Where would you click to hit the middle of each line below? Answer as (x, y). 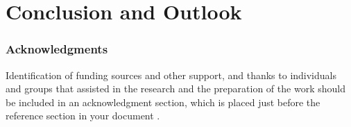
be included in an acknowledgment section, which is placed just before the (163, 102)
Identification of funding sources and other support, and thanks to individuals (171, 75)
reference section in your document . (83, 116)
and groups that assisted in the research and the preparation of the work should (175, 88)
